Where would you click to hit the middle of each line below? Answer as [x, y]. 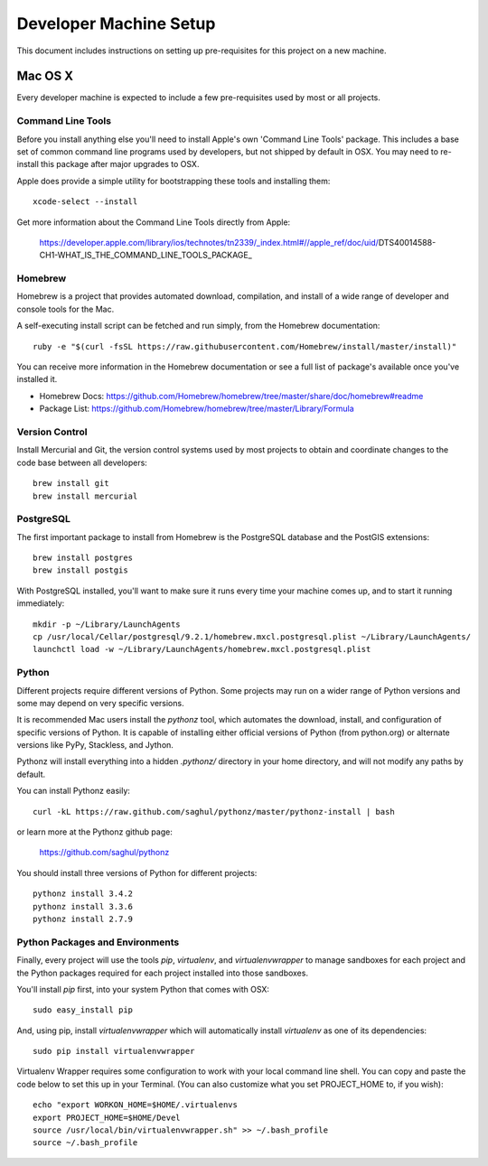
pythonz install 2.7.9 [83, 919]
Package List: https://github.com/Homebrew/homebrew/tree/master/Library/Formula [197, 409]
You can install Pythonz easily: [74, 791]
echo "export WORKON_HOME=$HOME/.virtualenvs [136, 1105]
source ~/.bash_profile [85, 1143]
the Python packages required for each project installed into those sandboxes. [163, 973]
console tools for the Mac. [66, 309]
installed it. [37, 379]
